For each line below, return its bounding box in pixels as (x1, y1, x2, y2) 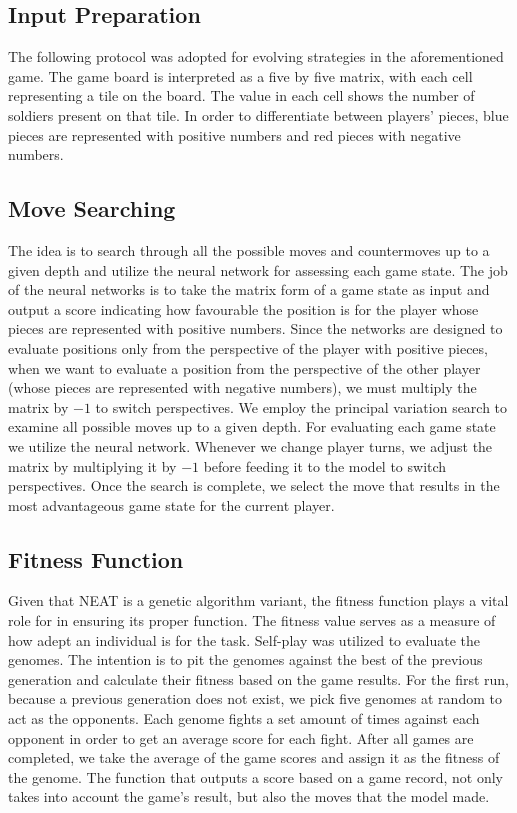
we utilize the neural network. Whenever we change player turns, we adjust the (8, 435, 493, 456)
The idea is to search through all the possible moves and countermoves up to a (8, 239, 490, 260)
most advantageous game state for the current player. (8, 494, 335, 515)
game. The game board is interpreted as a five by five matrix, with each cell (8, 65, 473, 86)
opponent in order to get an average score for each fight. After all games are (8, 727, 474, 748)
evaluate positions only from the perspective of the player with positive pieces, (8, 337, 488, 358)
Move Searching (8, 193, 176, 224)
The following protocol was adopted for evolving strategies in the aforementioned (8, 46, 504, 67)
